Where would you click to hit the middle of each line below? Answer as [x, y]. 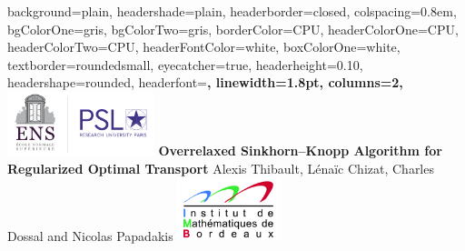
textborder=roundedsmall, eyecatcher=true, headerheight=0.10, [185, 64]
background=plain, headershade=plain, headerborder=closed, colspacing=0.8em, [232, 11]
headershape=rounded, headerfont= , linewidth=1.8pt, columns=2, [205, 82]
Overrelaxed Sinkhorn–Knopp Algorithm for [300, 150]
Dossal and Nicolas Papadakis [90, 236]
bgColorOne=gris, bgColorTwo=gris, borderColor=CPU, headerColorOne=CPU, [233, 29]
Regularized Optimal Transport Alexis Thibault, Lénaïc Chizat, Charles [221, 168]
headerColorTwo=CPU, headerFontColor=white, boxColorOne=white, [204, 47]
